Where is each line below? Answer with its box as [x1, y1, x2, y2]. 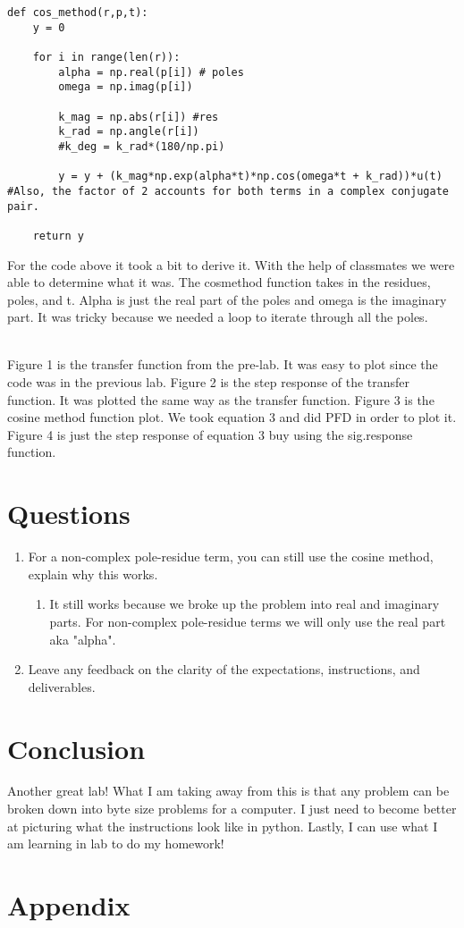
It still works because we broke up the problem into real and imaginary [49, 595, 440, 613]
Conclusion [7, 730, 146, 766]
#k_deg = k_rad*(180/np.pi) [58, 139, 225, 153]
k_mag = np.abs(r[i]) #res [58, 110, 219, 123]
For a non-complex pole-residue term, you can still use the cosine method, [28, 547, 434, 566]
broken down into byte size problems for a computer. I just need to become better [7, 799, 457, 818]
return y [32, 229, 84, 242]
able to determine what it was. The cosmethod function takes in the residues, [7, 273, 431, 291]
